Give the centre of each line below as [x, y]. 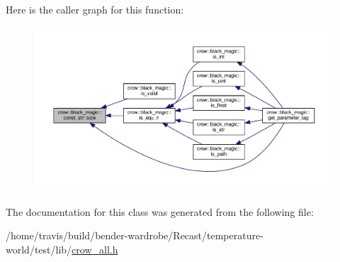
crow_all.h [95, 249]
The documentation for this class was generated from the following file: [160, 211]
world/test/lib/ [39, 249]
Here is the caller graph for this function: [95, 9]
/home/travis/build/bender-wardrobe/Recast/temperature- [135, 235]
